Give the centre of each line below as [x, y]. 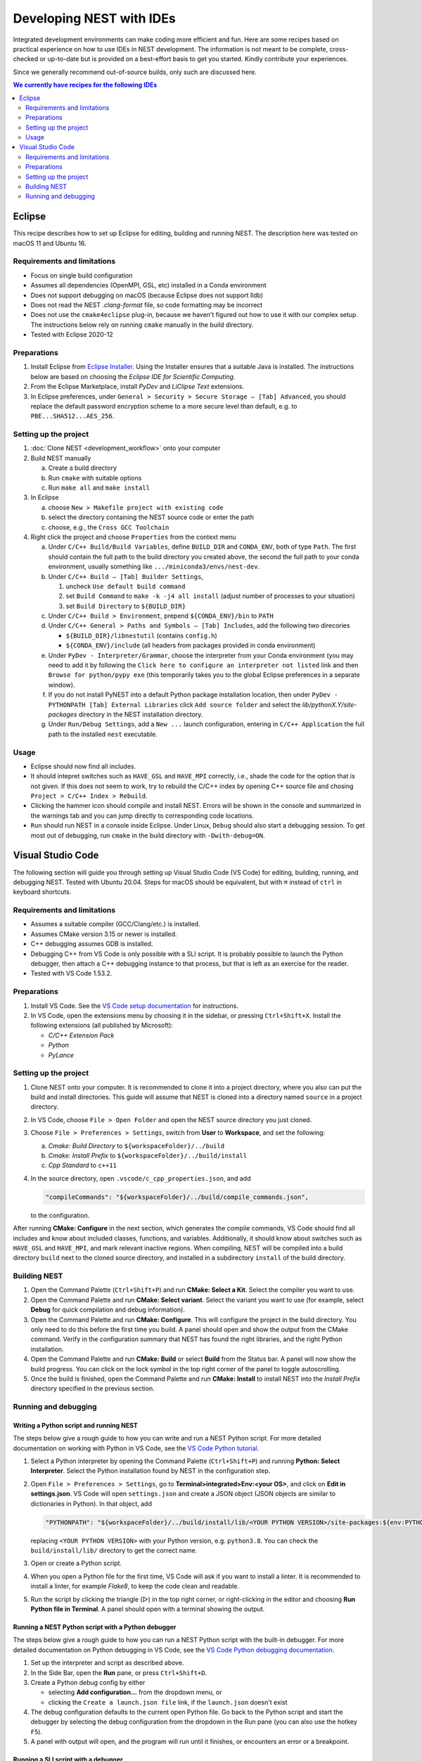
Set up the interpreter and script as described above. [107, 1663]
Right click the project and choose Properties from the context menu [133, 537]
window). [62, 685]
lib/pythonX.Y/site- [330, 704]
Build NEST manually [61, 458]
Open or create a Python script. [76, 1563]
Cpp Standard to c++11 [83, 1165]
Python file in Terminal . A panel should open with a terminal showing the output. [148, 1609]
